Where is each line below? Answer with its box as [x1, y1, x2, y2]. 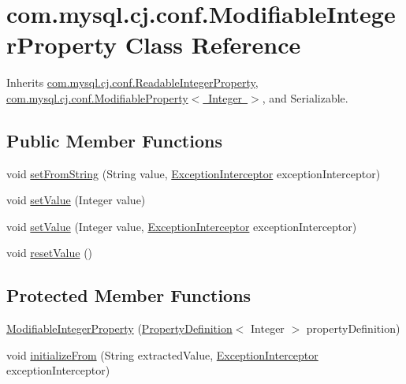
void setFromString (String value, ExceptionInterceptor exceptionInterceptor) [6, 165, 381, 181]
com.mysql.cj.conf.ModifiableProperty [6, 89, 188, 106]
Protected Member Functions [6, 283, 251, 308]
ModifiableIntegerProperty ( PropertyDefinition [6, 320, 233, 337]
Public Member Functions [6, 128, 222, 152]
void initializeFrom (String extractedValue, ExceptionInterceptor [6, 346, 318, 363]
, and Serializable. [262, 89, 348, 106]
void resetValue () [6, 244, 93, 261]
